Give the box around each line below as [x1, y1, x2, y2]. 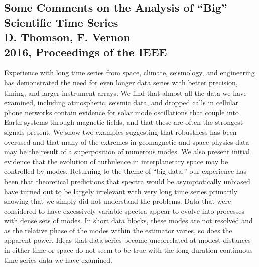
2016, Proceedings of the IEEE [4, 44, 167, 59]
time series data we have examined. [4, 254, 112, 265]
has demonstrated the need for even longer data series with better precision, [4, 77, 238, 87]
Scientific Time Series [4, 14, 118, 30]
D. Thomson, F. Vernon [4, 29, 131, 45]
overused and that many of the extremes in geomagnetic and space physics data [4, 136, 249, 147]
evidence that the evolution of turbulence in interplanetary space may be [4, 156, 228, 166]
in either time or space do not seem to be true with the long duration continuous [4, 245, 253, 255]
